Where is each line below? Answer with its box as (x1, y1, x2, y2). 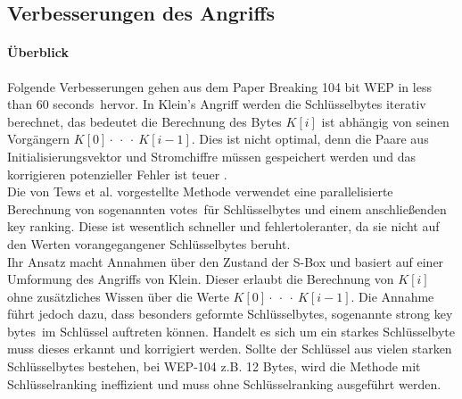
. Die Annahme (351, 287, 434, 305)
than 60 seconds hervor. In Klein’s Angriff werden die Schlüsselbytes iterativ (7, 95, 426, 113)
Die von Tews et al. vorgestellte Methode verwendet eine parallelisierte (7, 182, 393, 201)
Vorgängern (7, 129, 70, 148)
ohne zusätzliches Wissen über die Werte (7, 287, 229, 305)
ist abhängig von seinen (321, 112, 450, 130)
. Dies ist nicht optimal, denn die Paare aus (191, 129, 429, 148)
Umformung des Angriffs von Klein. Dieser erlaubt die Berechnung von (7, 270, 394, 288)
